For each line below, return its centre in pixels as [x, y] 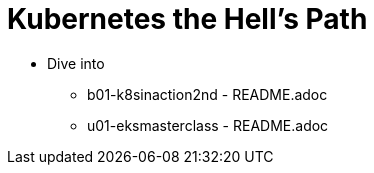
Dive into [76, 63]
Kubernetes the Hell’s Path [187, 19]
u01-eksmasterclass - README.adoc [208, 125]
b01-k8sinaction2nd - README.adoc [207, 94]
